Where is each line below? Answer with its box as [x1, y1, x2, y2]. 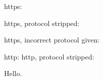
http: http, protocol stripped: [4, 51, 94, 61]
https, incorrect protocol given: [4, 34, 100, 45]
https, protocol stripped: [4, 17, 80, 28]
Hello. [4, 68, 22, 78]
